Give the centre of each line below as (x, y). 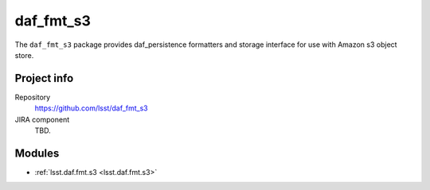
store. (24, 55)
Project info (44, 78)
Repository (33, 97)
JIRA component (42, 119)
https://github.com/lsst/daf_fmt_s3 (91, 108)
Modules (37, 153)
